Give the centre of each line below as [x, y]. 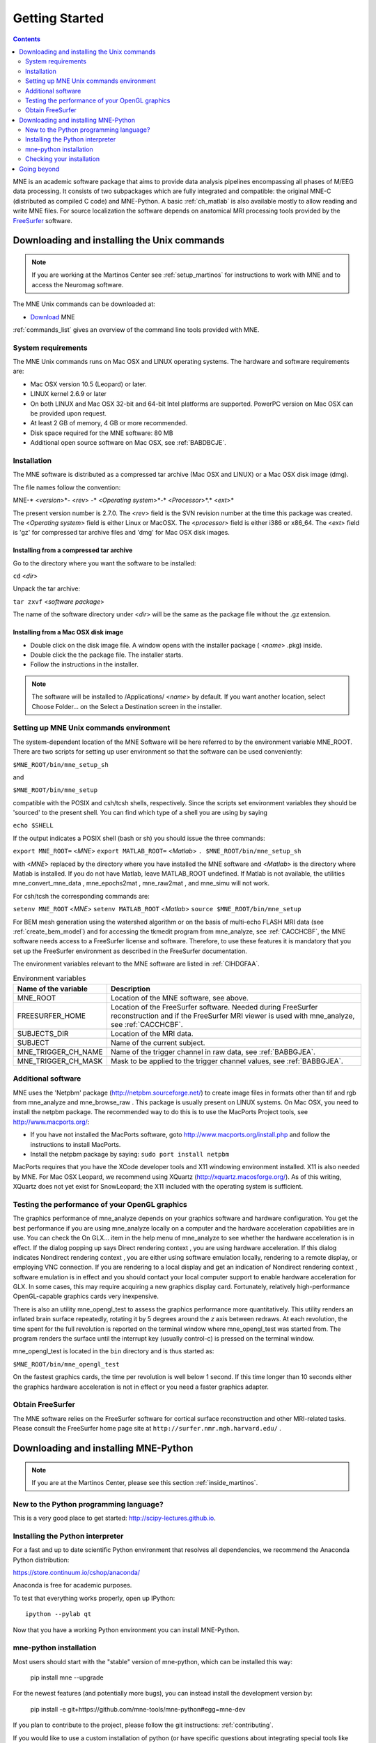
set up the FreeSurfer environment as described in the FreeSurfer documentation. [130, 951]
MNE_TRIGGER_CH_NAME [60, 1051]
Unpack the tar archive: [46, 588]
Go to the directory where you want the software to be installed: [104, 563]
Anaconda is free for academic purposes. [72, 1585]
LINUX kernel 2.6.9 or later [69, 394]
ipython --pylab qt [58, 1614]
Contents [27, 39]
